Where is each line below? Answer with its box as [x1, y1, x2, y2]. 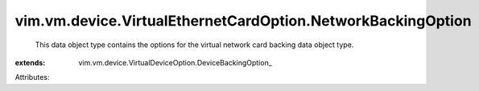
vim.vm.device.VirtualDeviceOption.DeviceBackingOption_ [78, 57, 273, 67]
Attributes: [14, 73, 50, 82]
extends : [14, 57, 46, 67]
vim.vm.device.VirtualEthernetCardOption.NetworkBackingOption [14, 12, 472, 30]
